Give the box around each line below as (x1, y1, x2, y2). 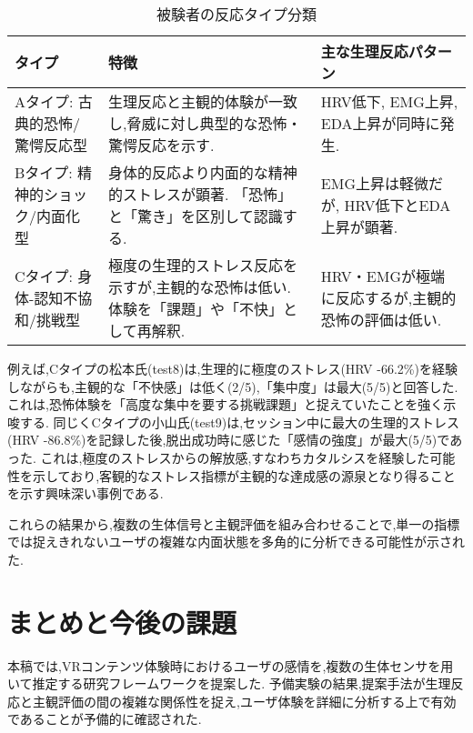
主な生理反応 (320, 41, 408, 62)
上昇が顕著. (320, 216, 398, 237)
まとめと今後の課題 (7, 603, 237, 640)
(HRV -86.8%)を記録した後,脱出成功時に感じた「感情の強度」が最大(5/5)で (7, 430, 450, 449)
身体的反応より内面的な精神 (108, 162, 297, 183)
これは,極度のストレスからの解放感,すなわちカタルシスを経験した (40, 447, 430, 467)
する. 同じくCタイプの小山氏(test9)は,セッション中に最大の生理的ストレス (19, 412, 460, 431)
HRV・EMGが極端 (320, 266, 445, 286)
